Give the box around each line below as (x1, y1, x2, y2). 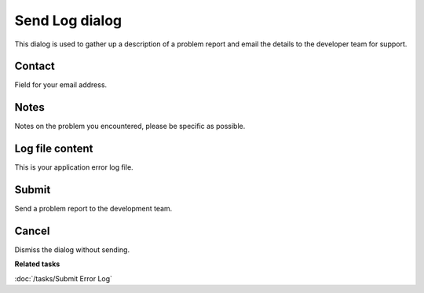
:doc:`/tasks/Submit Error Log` (14, 273, 113, 283)
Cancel (14, 224, 50, 237)
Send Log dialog (14, 12, 122, 29)
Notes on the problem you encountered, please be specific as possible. (14, 122, 246, 131)
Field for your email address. (14, 80, 108, 90)
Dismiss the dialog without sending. (14, 245, 130, 255)
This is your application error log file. (14, 163, 133, 172)
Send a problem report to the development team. (14, 204, 173, 214)
